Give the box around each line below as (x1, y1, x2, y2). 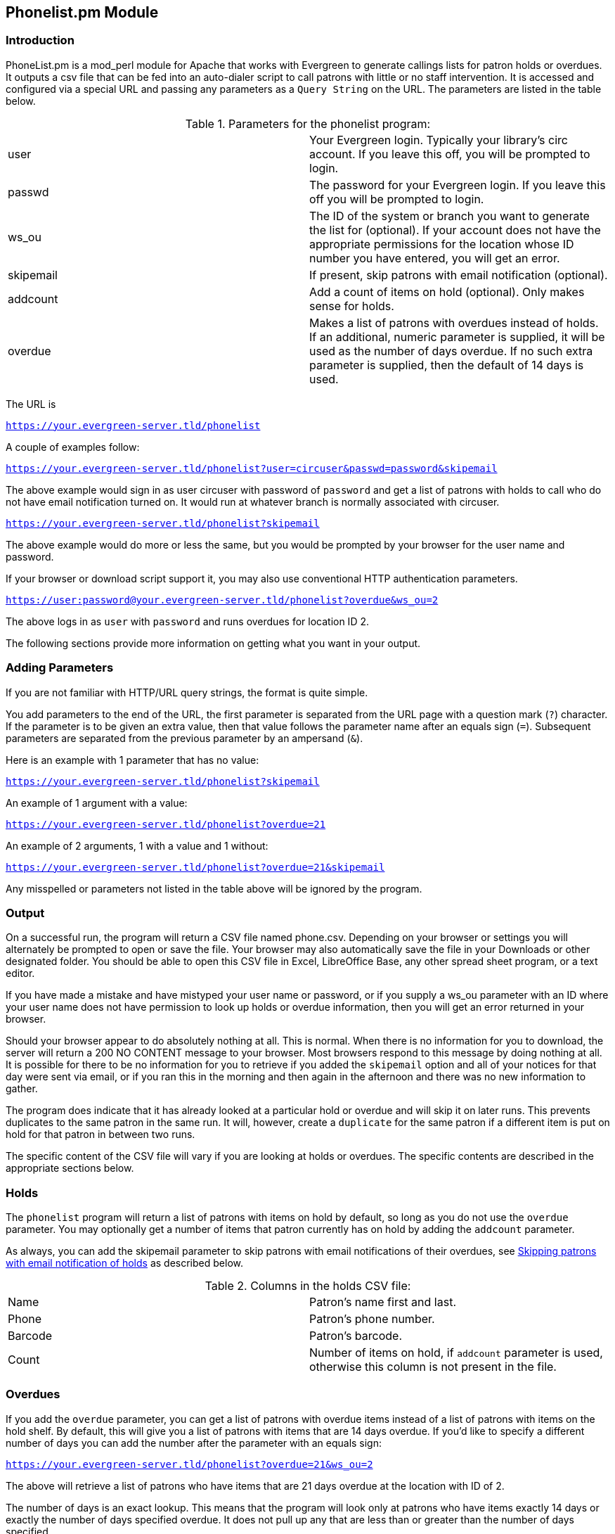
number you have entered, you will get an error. (309, 250, 560, 265)
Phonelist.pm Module (6, 4, 159, 21)
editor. (6, 967, 35, 980)
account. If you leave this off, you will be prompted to (309, 146, 590, 161)
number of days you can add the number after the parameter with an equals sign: (6, 1436, 382, 1449)
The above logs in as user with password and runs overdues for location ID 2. (6, 615, 369, 627)
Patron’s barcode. (309, 1329, 402, 1343)
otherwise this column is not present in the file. (309, 1360, 557, 1374)
